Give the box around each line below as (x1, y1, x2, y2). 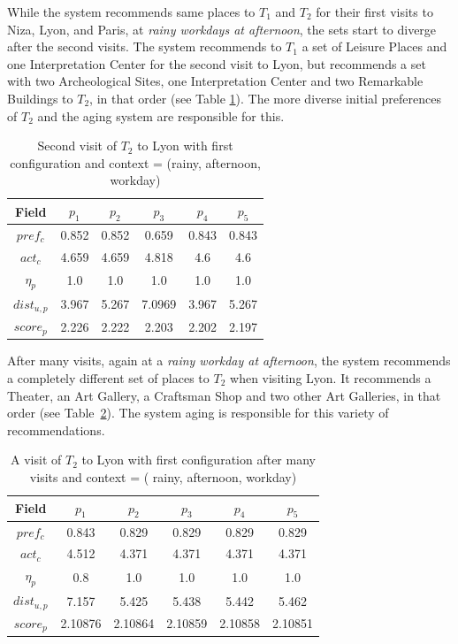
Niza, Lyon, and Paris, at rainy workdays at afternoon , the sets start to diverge (7, 19, 437, 38)
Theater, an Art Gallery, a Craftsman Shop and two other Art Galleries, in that (7, 386, 441, 404)
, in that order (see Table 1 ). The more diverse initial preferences (89, 88, 442, 107)
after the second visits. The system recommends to (7, 37, 282, 56)
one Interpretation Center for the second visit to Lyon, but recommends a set (7, 54, 426, 73)
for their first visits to (316, 3, 433, 20)
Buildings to (7, 88, 73, 107)
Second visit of (37, 136, 117, 155)
